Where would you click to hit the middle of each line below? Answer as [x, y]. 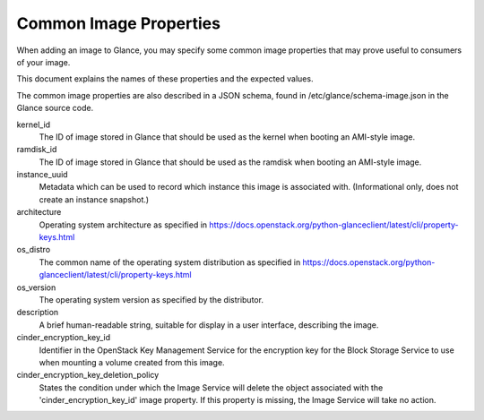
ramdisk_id [37, 150]
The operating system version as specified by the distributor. [151, 299]
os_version [36, 287]
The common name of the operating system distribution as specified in [170, 262]
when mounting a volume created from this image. [132, 362]
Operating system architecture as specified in [123, 225]
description [38, 313]
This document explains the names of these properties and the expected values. [165, 79]
